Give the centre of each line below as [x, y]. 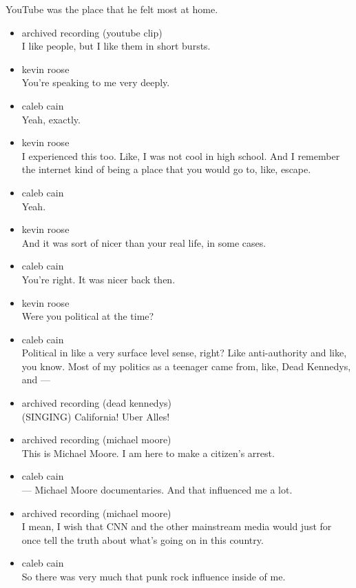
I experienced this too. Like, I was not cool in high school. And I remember [181, 155]
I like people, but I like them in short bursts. [116, 46]
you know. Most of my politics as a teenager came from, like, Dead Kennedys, [186, 366]
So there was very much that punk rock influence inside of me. [154, 576]
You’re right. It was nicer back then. [98, 279]
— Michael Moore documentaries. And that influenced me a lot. [157, 490]
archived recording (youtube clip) [92, 32]
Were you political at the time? [88, 316]
